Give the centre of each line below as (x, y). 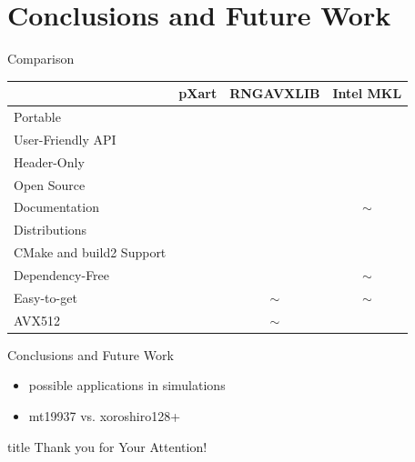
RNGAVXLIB (275, 93)
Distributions (51, 230)
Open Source (50, 184)
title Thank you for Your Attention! (107, 446)
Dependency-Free (62, 274)
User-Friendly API (65, 139)
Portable (37, 117)
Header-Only (49, 161)
